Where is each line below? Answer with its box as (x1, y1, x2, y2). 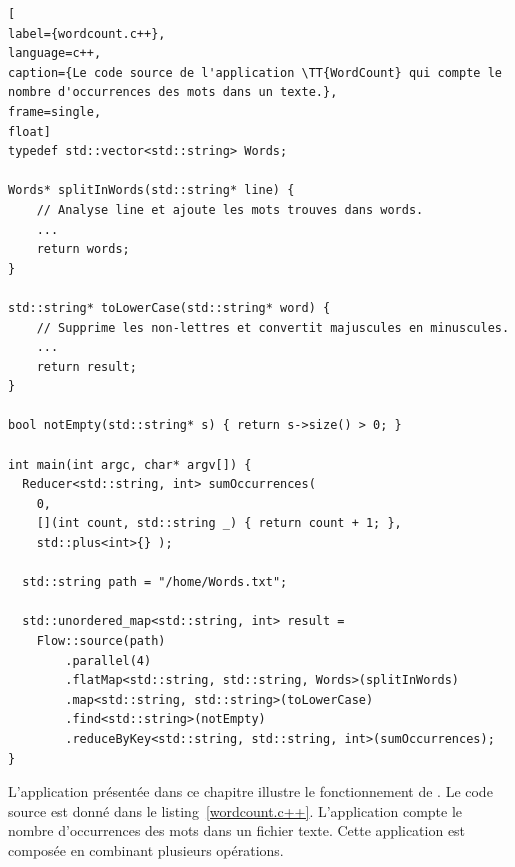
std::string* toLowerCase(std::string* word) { (8, 300, 331, 315)
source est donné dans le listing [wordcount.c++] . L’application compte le (8, 800, 463, 821)
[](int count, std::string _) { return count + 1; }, (36, 516, 402, 531)
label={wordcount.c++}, (8, 26, 166, 41)
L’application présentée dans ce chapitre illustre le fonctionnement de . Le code (8, 781, 493, 802)
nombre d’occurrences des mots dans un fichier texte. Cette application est (8, 820, 466, 841)
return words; (36, 242, 130, 257)
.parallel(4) (65, 653, 152, 668)
